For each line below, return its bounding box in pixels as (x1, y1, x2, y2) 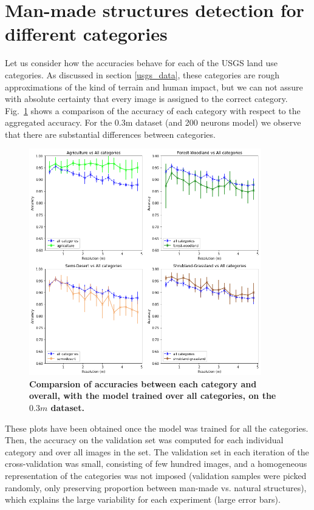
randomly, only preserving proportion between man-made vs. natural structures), (5, 481, 307, 494)
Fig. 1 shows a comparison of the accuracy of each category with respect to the (5, 104, 301, 117)
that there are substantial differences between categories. (5, 127, 216, 140)
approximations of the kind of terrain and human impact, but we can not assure (5, 80, 303, 93)
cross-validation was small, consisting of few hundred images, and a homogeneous (5, 457, 307, 470)
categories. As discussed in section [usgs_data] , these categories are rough (5, 68, 279, 81)
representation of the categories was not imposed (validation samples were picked (5, 469, 307, 481)
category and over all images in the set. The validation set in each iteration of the (5, 445, 309, 458)
